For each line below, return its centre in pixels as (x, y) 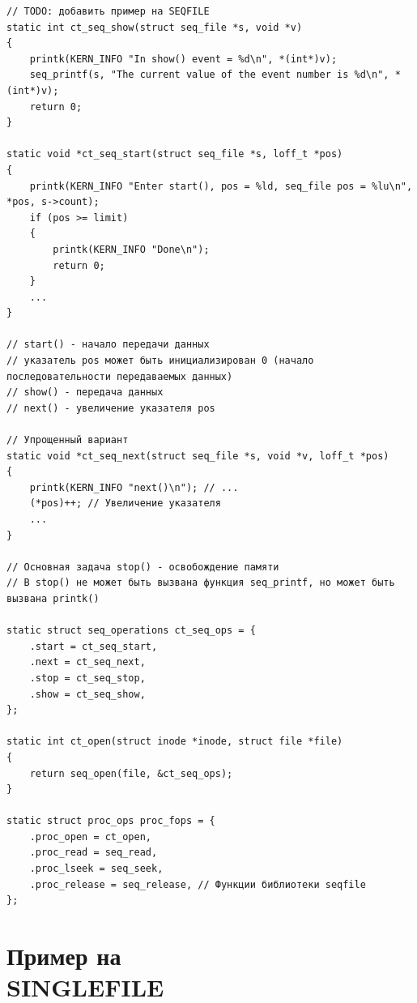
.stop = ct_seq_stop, (87, 678)
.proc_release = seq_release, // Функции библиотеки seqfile (198, 884)
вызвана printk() (53, 598)
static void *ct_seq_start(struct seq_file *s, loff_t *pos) (175, 154)
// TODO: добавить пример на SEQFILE (108, 11)
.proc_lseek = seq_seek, (96, 869)
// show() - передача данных (85, 393)
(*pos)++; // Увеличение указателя (125, 504)
